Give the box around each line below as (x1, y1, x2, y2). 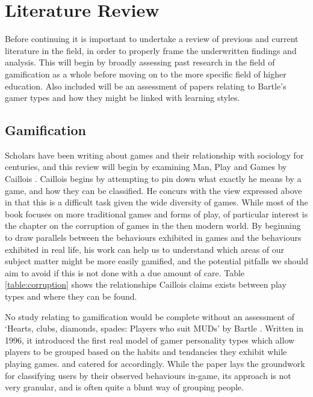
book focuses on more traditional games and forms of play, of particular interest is (5, 207, 308, 220)
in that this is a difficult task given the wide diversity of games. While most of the (5, 196, 308, 208)
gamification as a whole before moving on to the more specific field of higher (5, 67, 287, 80)
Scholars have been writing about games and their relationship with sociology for (5, 148, 304, 161)
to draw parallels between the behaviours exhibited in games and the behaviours (5, 231, 302, 244)
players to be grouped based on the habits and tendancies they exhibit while (5, 345, 287, 358)
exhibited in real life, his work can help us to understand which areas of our (5, 243, 285, 255)
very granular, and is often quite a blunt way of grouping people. (5, 381, 244, 393)
